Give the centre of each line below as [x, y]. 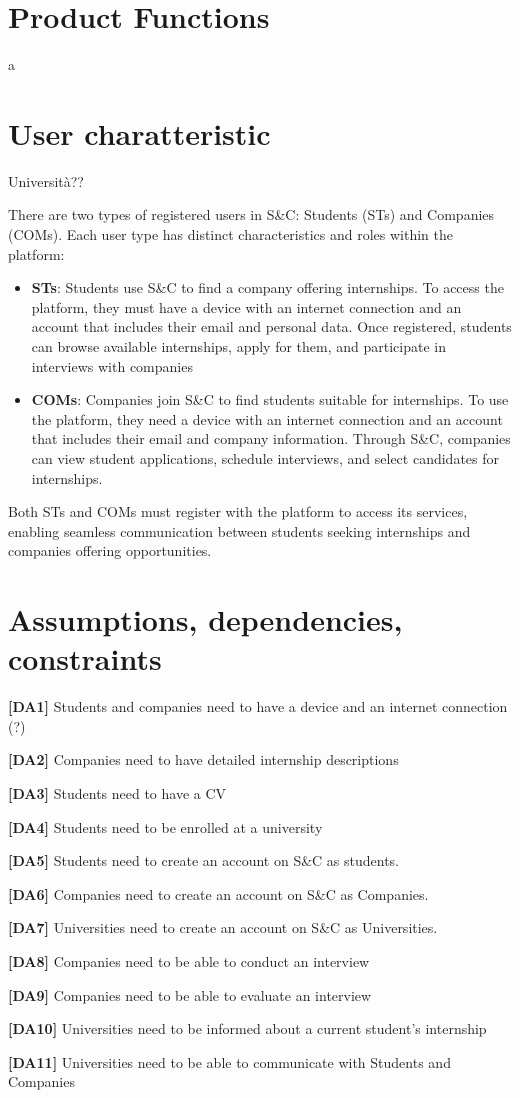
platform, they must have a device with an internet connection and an [246, 306]
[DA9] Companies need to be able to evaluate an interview [190, 994]
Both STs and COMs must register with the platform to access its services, [238, 511]
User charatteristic [139, 132]
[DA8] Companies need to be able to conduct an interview [189, 961]
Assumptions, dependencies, [205, 619]
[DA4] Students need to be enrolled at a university [165, 826]
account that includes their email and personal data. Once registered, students [271, 326]
